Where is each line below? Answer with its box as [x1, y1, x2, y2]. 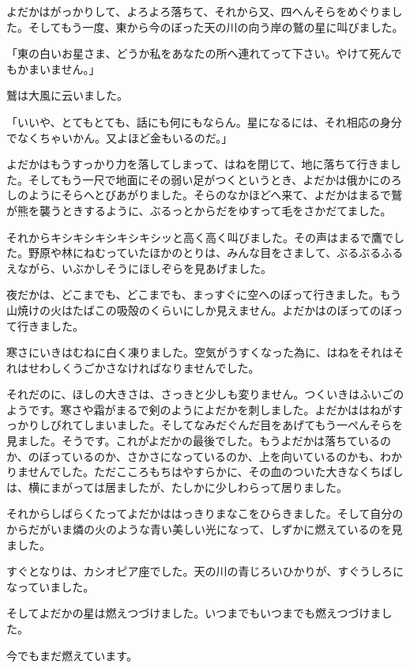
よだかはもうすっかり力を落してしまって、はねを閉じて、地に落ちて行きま [6, 156, 390, 172]
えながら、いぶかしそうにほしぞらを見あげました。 [6, 259, 272, 276]
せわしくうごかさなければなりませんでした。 [28, 359, 260, 376]
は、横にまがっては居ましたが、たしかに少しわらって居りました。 [6, 478, 348, 495]
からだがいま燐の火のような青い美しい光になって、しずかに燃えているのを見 [6, 521, 403, 538]
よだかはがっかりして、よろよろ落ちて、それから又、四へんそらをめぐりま [6, 3, 392, 19]
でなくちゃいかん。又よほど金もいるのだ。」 [6, 129, 233, 145]
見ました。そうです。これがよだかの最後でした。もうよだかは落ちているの [6, 432, 391, 449]
